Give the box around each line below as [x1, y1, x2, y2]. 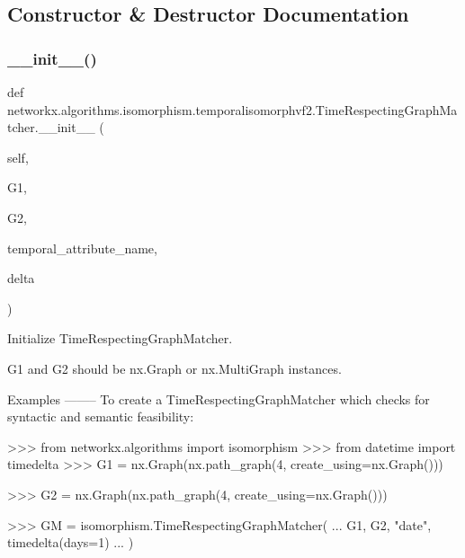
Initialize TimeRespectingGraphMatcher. [7, 329, 233, 348]
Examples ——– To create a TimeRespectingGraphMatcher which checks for [7, 389, 430, 408]
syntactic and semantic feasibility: [7, 407, 194, 426]
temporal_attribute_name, [7, 238, 157, 257]
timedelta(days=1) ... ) [7, 533, 134, 552]
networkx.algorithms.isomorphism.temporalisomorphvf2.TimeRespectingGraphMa [7, 100, 458, 119]
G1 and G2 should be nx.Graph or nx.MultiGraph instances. [7, 359, 342, 377]
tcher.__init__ [7, 118, 95, 137]
